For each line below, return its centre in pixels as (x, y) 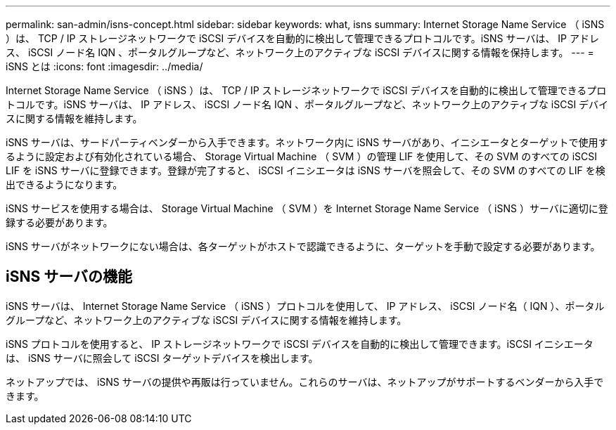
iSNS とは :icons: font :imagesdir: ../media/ (104, 66)
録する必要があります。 (59, 222)
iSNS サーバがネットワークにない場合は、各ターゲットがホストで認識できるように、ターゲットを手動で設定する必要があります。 (303, 246)
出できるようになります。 (64, 184)
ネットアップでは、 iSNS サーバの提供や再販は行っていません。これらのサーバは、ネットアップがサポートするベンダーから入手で (305, 382)
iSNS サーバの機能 (69, 277)
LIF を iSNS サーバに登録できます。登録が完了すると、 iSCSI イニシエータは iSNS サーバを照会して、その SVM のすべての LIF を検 (306, 170)
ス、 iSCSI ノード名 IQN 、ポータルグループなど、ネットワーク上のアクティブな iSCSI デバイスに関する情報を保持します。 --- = (300, 52)
